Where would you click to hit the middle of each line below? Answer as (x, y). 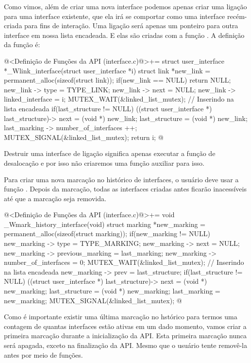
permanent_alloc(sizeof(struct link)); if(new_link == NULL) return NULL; (117, 80)
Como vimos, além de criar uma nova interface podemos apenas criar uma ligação (125, 6)
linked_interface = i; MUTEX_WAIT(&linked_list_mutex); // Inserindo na (119, 99)
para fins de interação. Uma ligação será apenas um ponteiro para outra (131, 26)
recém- (237, 16)
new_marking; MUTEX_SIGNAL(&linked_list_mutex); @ (93, 300)
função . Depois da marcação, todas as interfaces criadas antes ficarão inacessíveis (125, 189)
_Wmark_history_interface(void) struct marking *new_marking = (105, 224)
